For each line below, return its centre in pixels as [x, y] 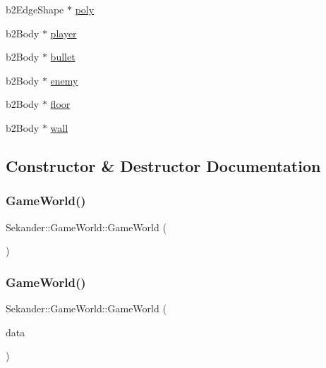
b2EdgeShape [35, 9]
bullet [63, 57]
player [64, 33]
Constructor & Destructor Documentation [163, 165]
